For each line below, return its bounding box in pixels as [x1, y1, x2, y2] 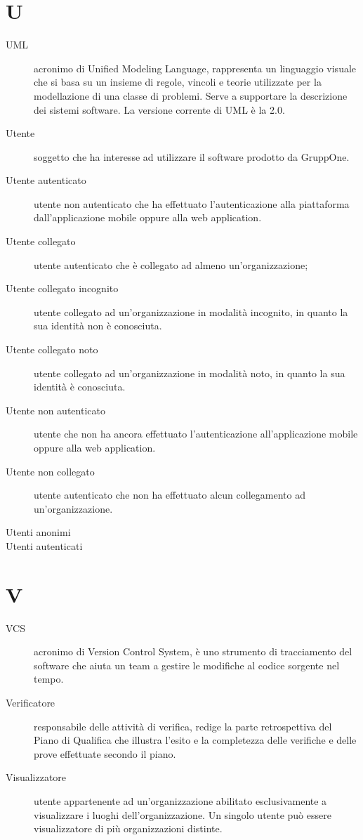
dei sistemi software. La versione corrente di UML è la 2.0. [34, 102, 285, 117]
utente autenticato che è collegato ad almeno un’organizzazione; [34, 257, 308, 272]
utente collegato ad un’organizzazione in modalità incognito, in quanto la [34, 304, 348, 319]
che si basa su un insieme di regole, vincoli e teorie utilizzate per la [34, 74, 322, 89]
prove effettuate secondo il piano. [34, 746, 176, 761]
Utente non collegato [6, 464, 95, 478]
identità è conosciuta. [34, 379, 126, 394]
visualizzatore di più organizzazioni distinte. [34, 821, 223, 836]
